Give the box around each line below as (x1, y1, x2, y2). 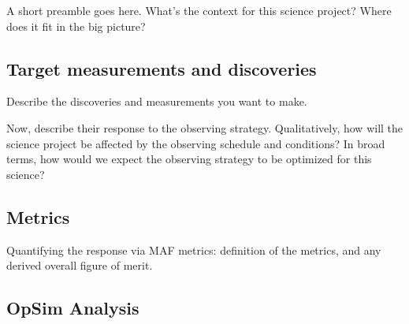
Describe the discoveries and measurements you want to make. (6, 93, 307, 110)
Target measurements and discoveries (6, 56, 317, 80)
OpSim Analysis (6, 296, 139, 320)
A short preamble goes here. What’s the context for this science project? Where (6, 2, 392, 18)
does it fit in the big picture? (6, 17, 146, 34)
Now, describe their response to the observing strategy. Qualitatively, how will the (6, 119, 403, 136)
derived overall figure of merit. (6, 257, 153, 274)
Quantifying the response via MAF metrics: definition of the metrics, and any (6, 241, 381, 258)
